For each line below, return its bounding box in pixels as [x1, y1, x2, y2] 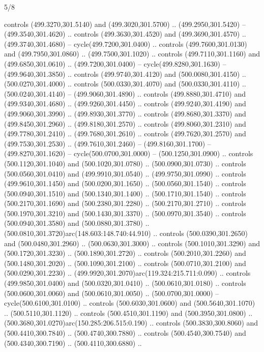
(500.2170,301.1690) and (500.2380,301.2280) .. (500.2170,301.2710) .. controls [4, 198, 246, 209]
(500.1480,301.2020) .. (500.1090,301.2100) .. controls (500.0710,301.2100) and [4, 257, 246, 268]
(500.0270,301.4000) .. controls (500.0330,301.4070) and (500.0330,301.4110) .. [4, 78, 246, 89]
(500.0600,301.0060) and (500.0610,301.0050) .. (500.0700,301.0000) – [4, 287, 219, 298]
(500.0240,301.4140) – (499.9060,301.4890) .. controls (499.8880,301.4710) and [4, 88, 246, 99]
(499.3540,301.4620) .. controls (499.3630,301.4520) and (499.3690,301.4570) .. [4, 28, 246, 39]
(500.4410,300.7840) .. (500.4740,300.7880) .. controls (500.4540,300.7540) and [4, 328, 246, 338]
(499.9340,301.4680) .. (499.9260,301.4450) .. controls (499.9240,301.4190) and [4, 98, 246, 109]
